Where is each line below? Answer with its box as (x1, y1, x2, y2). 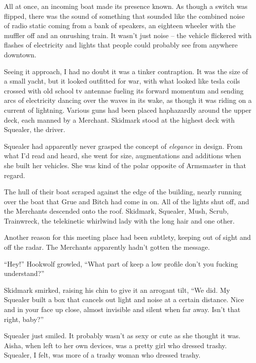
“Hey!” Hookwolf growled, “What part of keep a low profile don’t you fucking (4, 258, 238, 269)
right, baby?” (4, 314, 44, 324)
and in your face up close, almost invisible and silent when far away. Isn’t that (4, 304, 241, 315)
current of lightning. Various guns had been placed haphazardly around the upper (4, 104, 252, 115)
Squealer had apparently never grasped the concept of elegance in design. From (4, 140, 243, 151)
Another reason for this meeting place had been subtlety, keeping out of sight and (4, 232, 251, 242)
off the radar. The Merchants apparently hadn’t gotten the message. (4, 242, 210, 252)
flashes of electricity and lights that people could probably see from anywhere (4, 40, 238, 50)
